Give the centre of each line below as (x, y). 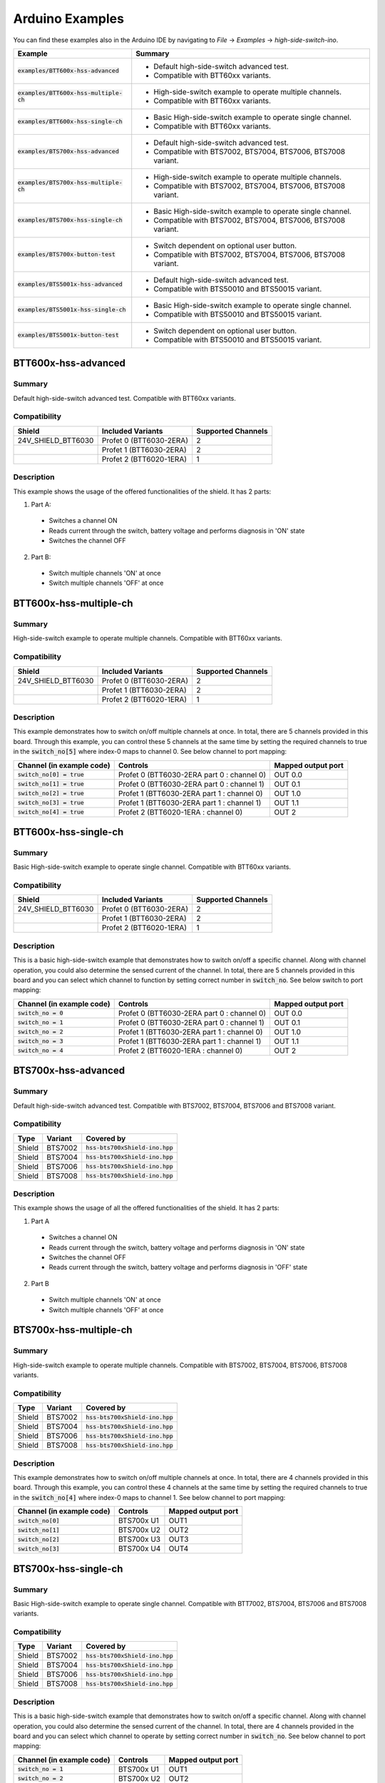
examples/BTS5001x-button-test (68, 335)
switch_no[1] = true (51, 784)
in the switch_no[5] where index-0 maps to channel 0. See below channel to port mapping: (150, 752)
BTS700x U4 (139, 1549)
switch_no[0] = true (51, 775)
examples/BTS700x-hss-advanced (68, 152)
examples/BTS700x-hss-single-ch (70, 220)
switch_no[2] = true (51, 793)
